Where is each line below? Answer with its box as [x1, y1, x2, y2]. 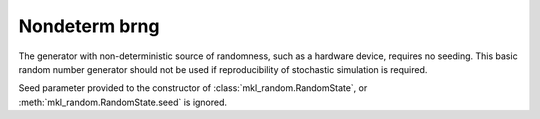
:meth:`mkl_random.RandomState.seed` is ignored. [18, 96, 228, 108]
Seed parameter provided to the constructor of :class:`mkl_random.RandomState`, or [18, 82, 368, 94]
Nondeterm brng [18, 15, 160, 37]
